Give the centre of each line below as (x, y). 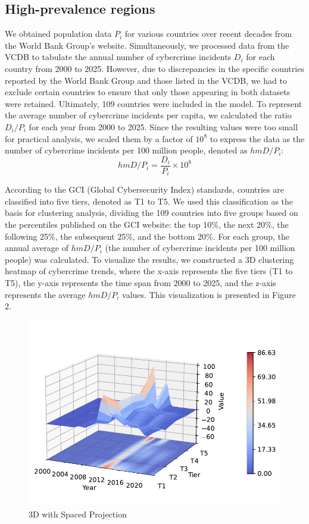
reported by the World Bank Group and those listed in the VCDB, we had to (146, 80)
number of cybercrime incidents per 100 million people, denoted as (126, 150)
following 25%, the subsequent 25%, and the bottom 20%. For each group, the (147, 236)
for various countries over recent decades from (208, 34)
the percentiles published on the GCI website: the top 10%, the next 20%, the (147, 225)
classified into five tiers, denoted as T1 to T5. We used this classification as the (149, 201)
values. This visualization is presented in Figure (209, 294)
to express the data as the (257, 138)
